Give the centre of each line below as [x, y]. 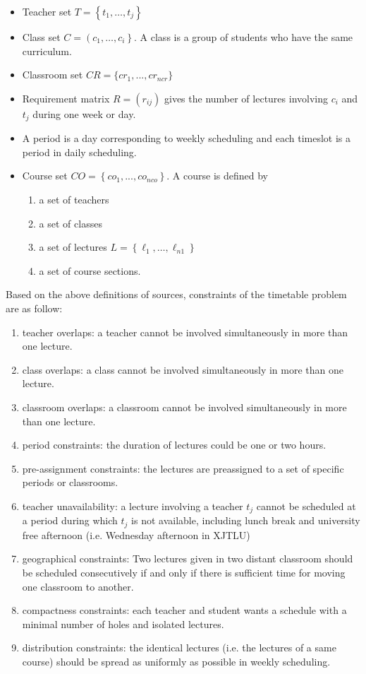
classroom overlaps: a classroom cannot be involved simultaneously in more [184, 407]
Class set [41, 37]
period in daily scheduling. [79, 152]
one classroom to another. [78, 586]
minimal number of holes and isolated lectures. [123, 623]
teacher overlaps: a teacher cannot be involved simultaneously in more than [185, 332]
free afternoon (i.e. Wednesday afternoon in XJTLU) [136, 534]
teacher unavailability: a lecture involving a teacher [133, 505]
